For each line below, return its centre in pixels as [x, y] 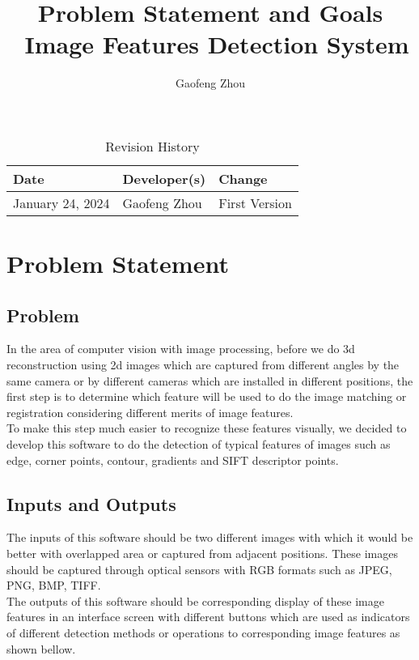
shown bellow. [41, 648]
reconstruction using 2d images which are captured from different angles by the [203, 365]
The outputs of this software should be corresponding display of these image [195, 600]
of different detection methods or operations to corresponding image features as [203, 632]
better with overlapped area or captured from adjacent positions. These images [202, 554]
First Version [255, 202]
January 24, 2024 [61, 202]
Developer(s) [164, 178]
